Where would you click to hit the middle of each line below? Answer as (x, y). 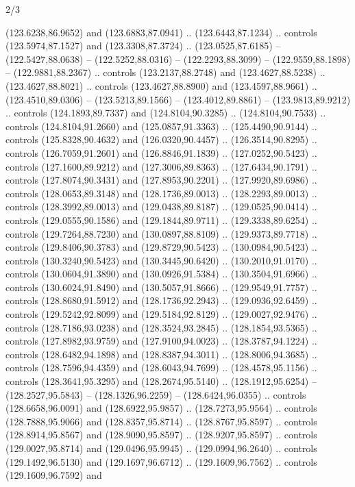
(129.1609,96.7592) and (54, 475)
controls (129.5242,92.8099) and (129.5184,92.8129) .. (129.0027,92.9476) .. (161, 314)
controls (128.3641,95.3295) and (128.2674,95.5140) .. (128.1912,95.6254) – (161, 381)
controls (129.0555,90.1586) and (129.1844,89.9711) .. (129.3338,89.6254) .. (161, 220)
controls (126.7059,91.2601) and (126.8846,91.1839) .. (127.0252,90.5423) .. (161, 152)
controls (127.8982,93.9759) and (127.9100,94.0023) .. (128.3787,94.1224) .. (161, 341)
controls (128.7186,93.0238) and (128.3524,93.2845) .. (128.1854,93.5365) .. (161, 327)
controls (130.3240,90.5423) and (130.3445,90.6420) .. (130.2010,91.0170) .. (161, 260)
